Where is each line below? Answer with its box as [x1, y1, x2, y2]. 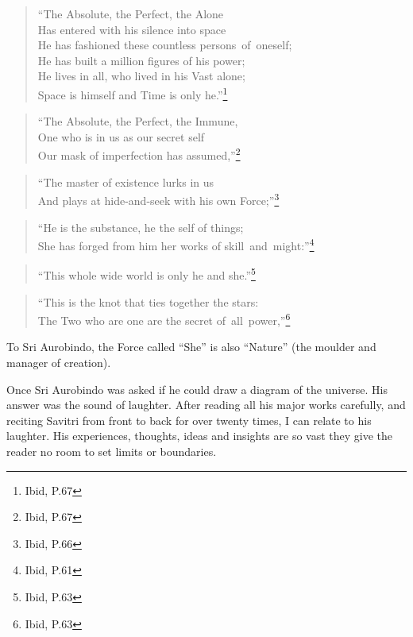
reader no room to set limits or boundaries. [6, 443, 217, 459]
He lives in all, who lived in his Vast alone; [37, 68, 245, 84]
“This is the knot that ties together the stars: [37, 293, 259, 310]
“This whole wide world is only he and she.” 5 [37, 264, 256, 283]
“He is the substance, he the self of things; [37, 218, 244, 235]
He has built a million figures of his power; [37, 52, 245, 68]
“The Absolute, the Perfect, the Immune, [37, 113, 238, 129]
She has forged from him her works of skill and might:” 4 [37, 235, 315, 253]
